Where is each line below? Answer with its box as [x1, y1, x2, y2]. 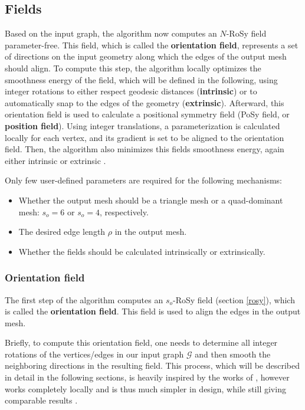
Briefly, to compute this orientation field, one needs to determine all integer [5, 336, 278, 349]
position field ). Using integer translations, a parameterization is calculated [5, 119, 280, 132]
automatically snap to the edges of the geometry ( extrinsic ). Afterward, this [5, 96, 284, 109]
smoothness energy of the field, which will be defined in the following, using [5, 73, 278, 86]
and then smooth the [195, 347, 271, 360]
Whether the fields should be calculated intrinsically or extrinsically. [18, 245, 265, 257]
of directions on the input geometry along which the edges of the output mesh [5, 50, 287, 63]
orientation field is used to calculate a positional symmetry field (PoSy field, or [5, 108, 290, 120]
